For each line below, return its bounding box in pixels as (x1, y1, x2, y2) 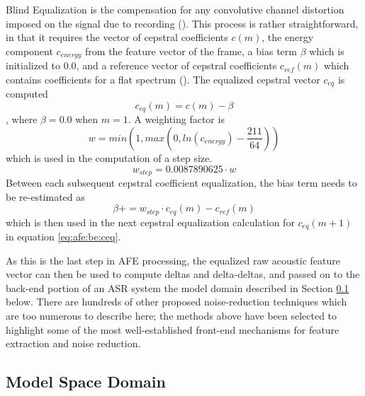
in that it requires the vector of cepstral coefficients (6, 30, 228, 45)
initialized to (6, 58, 61, 73)
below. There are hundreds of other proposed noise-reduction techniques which (6, 294, 347, 309)
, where (6, 112, 38, 127)
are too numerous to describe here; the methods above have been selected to (6, 308, 337, 323)
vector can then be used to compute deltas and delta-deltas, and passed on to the (6, 267, 360, 281)
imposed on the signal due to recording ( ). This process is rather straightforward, (6, 16, 359, 30)
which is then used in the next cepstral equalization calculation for (6, 214, 295, 229)
